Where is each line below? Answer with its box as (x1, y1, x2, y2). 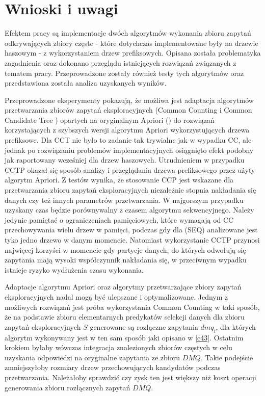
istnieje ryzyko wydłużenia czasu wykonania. (5, 264, 144, 275)
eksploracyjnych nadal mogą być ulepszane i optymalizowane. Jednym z (5, 291, 228, 302)
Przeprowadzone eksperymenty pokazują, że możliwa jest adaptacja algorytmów (5, 94, 254, 105)
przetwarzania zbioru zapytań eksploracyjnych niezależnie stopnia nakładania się (5, 184, 256, 195)
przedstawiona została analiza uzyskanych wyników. (5, 77, 167, 88)
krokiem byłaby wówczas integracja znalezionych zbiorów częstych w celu (5, 342, 232, 353)
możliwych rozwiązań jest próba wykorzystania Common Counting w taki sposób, (5, 301, 260, 312)
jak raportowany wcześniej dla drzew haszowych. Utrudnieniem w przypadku (5, 154, 245, 165)
